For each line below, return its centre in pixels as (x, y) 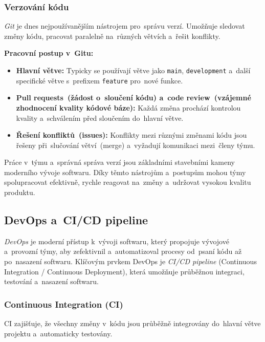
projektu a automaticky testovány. (58, 333)
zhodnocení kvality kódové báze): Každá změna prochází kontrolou (128, 107)
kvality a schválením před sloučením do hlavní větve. (100, 117)
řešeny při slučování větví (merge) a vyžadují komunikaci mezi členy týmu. (136, 145)
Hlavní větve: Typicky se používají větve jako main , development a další (133, 70)
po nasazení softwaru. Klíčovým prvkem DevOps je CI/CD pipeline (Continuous (130, 261)
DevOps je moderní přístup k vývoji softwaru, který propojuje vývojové (117, 241)
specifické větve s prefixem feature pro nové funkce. (100, 80)
